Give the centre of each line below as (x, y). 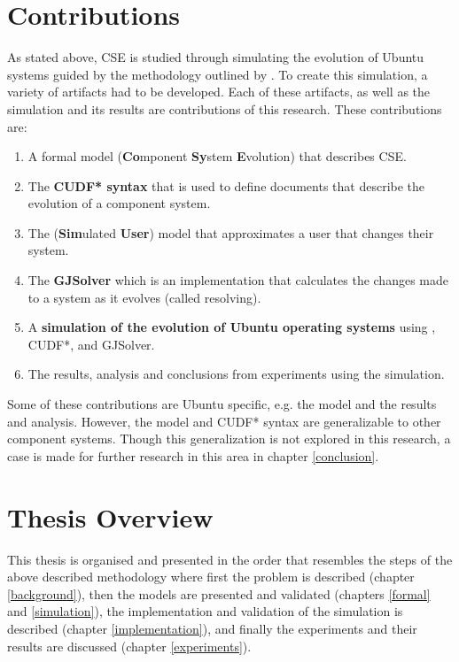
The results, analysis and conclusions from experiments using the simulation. (236, 374)
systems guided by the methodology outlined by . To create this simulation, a (218, 74)
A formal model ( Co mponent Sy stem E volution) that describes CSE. (217, 156)
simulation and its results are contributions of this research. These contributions (225, 108)
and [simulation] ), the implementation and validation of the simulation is (205, 611)
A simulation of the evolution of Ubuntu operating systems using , (232, 327)
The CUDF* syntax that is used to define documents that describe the (226, 185)
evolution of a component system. (119, 203)
